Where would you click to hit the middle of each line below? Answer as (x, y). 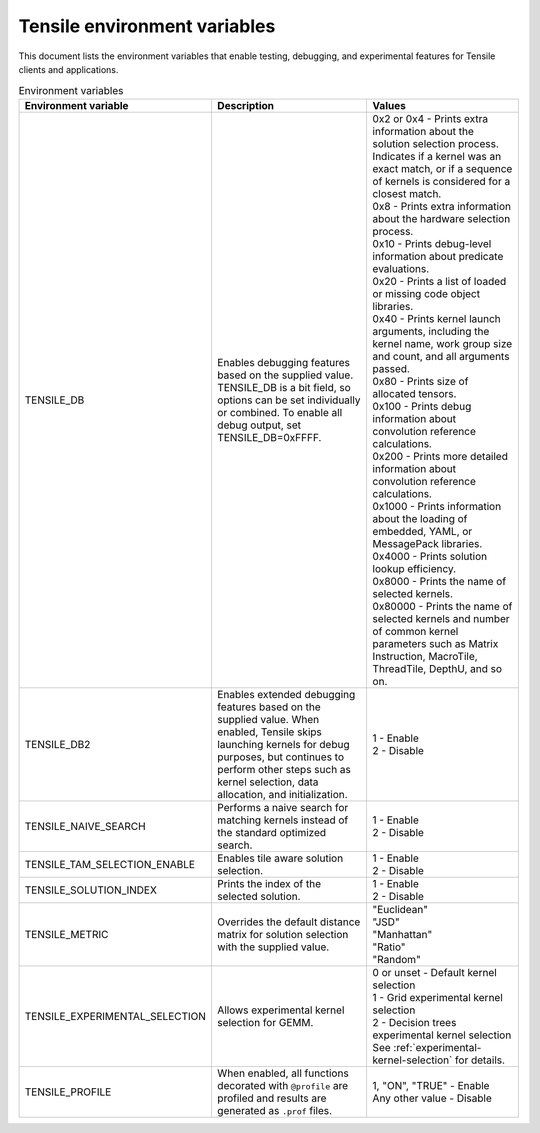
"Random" (397, 959)
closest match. (407, 193)
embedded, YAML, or (422, 531)
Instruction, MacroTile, (425, 656)
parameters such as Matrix (435, 643)
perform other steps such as (284, 769)
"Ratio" (389, 947)
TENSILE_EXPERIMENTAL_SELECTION (115, 1016)
